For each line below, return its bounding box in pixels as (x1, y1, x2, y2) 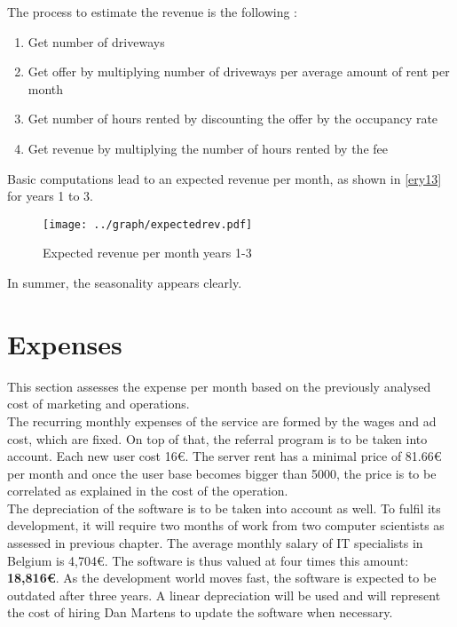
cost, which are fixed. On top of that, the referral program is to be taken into (7, 429, 428, 448)
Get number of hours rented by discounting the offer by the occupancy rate (28, 109, 438, 128)
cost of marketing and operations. (7, 394, 190, 413)
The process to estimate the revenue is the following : (7, 3, 297, 20)
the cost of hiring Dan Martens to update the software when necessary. (7, 603, 393, 622)
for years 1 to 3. (7, 187, 93, 205)
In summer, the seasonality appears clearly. (7, 274, 242, 291)
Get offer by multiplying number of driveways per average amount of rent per (28, 62, 450, 81)
